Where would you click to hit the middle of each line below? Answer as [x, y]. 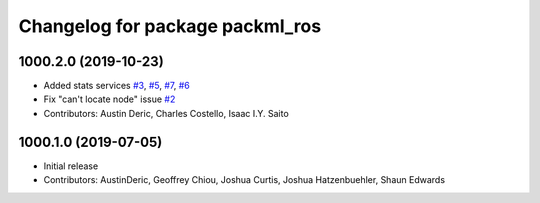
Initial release [71, 166]
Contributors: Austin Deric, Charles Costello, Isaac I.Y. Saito [166, 113]
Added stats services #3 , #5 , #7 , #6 [116, 86]
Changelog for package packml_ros [170, 26]
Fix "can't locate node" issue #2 [109, 99]
